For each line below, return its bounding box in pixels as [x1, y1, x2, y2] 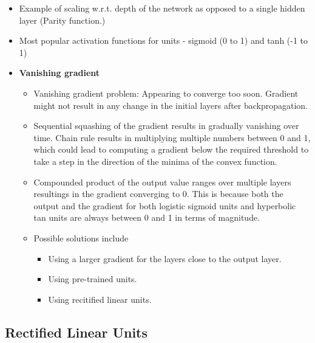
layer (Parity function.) [19, 13, 106, 26]
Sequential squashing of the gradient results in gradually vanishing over [33, 119, 299, 132]
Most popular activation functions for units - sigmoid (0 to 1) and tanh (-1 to [19, 34, 308, 47]
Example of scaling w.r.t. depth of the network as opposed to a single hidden [19, 2, 305, 14]
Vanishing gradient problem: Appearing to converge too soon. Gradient [33, 86, 299, 99]
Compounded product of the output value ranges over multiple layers [33, 175, 291, 188]
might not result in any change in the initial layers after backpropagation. [33, 99, 308, 111]
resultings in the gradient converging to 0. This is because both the [33, 187, 283, 200]
